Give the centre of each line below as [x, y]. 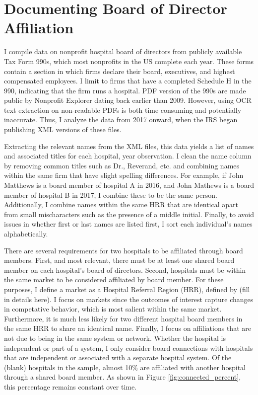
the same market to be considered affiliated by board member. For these [114, 279]
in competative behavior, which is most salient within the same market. [113, 309]
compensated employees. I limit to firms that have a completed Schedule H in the [128, 81]
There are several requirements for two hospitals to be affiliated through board [124, 250]
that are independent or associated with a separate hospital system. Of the [118, 357]
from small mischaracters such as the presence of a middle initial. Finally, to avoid [129, 214]
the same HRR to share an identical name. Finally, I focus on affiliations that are [128, 328]
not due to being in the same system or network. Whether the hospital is [115, 338]
